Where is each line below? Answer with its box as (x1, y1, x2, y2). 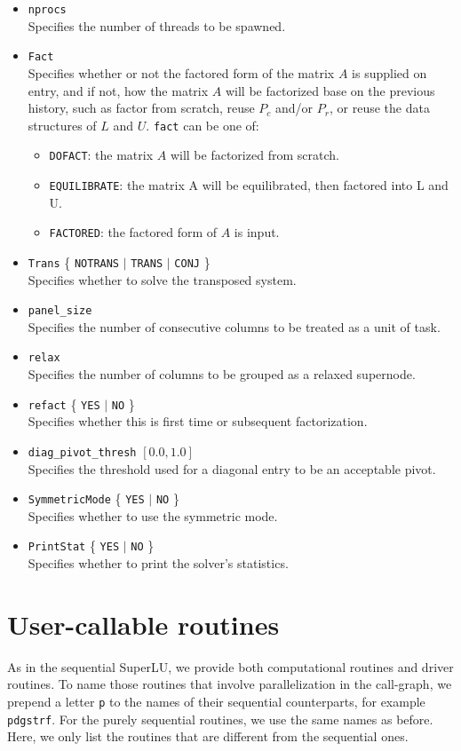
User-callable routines (7, 605, 280, 642)
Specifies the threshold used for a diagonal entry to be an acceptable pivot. (28, 459, 436, 478)
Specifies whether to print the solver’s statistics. (28, 554, 289, 573)
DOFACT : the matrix (49, 146, 154, 164)
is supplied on (352, 63, 427, 82)
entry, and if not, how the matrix (28, 81, 209, 99)
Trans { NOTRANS (28, 252, 120, 271)
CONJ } (174, 252, 211, 271)
